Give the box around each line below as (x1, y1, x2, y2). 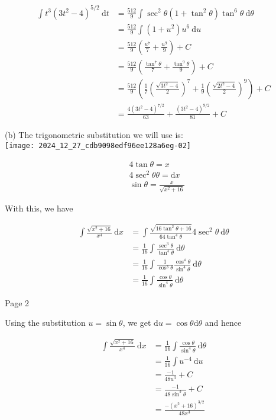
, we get (122, 316, 151, 329)
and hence (204, 316, 242, 329)
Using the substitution (5, 316, 86, 329)
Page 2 (5, 296, 30, 309)
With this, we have (5, 202, 73, 214)
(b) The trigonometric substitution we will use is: (5, 129, 183, 141)
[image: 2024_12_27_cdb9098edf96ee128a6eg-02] (5, 141, 191, 150)
